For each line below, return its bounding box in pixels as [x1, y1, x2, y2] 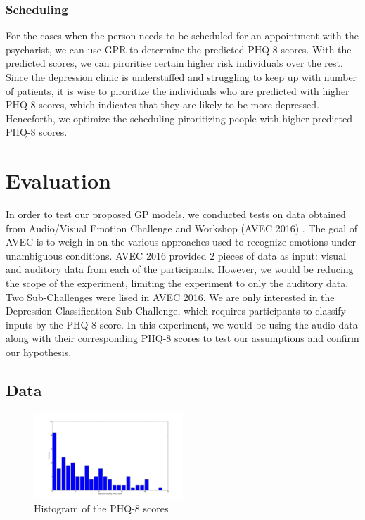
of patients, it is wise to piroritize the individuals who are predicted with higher [6, 83, 350, 98]
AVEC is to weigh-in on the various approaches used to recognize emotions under [6, 234, 357, 249]
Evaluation [6, 166, 111, 195]
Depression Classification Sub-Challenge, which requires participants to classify [6, 303, 346, 318]
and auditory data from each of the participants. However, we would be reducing [6, 262, 354, 277]
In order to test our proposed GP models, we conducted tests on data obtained [6, 207, 346, 222]
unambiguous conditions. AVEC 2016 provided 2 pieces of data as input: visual [6, 248, 347, 262]
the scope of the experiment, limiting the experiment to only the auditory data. [6, 276, 349, 291]
